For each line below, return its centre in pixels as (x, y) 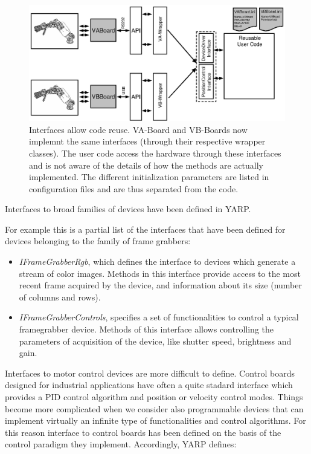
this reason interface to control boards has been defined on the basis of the (143, 432)
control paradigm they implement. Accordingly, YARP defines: (121, 444)
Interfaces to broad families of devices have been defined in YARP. (128, 209)
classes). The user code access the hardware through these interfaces (155, 153)
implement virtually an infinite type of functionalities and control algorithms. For (155, 420)
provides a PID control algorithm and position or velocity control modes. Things (154, 397)
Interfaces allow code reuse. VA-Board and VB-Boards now (138, 129)
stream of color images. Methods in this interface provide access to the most (160, 273)
